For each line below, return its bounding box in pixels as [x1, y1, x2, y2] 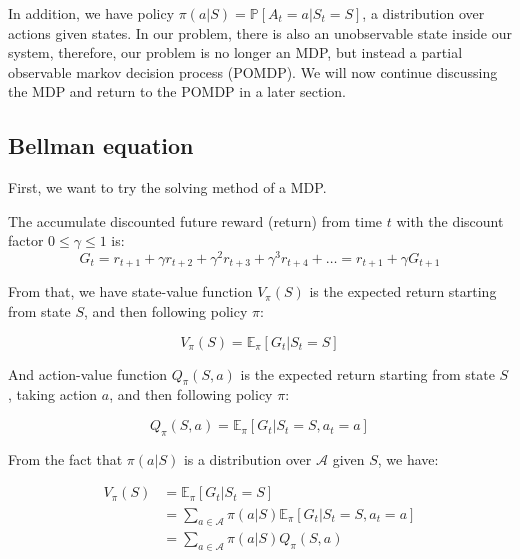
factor [8, 230, 44, 251]
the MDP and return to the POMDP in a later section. [8, 81, 346, 102]
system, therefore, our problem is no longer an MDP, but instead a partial [8, 42, 463, 63]
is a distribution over [183, 448, 312, 469]
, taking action [8, 384, 98, 405]
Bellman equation [8, 130, 194, 161]
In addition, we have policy [8, 3, 175, 23]
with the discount [396, 210, 504, 231]
